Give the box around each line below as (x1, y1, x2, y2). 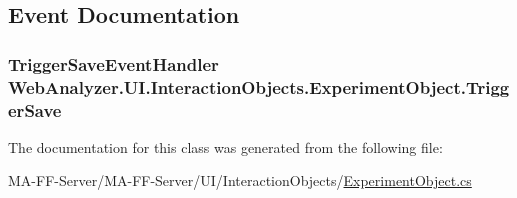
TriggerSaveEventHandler (8, 51, 219, 76)
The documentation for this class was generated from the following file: (8, 136, 443, 157)
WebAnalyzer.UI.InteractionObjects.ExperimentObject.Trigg (8, 74, 510, 99)
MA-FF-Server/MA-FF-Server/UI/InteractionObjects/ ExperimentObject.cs (8, 170, 472, 191)
